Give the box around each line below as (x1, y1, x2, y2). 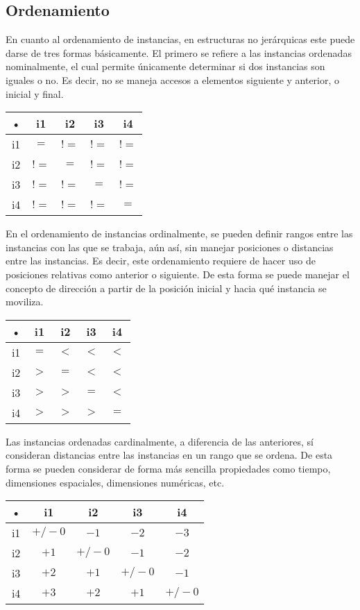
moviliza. (6, 294, 44, 309)
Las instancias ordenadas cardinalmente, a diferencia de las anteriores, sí (6, 434, 314, 448)
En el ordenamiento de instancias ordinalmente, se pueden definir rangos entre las (6, 226, 353, 241)
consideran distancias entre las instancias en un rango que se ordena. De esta (6, 448, 333, 462)
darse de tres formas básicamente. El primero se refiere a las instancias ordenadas (6, 45, 352, 60)
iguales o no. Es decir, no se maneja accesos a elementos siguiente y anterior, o (6, 72, 340, 87)
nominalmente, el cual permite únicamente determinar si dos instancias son (6, 59, 325, 74)
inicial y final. (6, 86, 64, 101)
